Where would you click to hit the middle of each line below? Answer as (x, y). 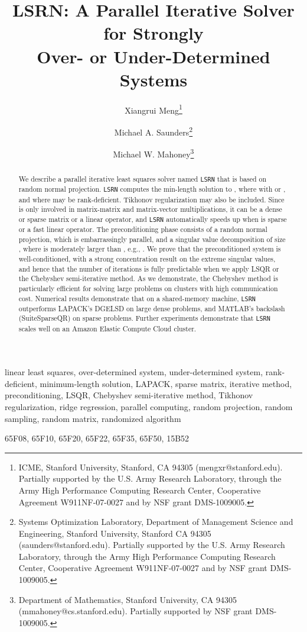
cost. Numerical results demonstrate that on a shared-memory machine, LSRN (137, 298)
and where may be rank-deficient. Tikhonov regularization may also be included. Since (151, 199)
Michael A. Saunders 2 (153, 131)
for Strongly (153, 33)
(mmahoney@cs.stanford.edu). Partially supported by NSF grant (135, 611)
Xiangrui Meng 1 (153, 109)
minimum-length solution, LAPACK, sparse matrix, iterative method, (166, 383)
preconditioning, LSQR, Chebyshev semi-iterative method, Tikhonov (129, 395)
